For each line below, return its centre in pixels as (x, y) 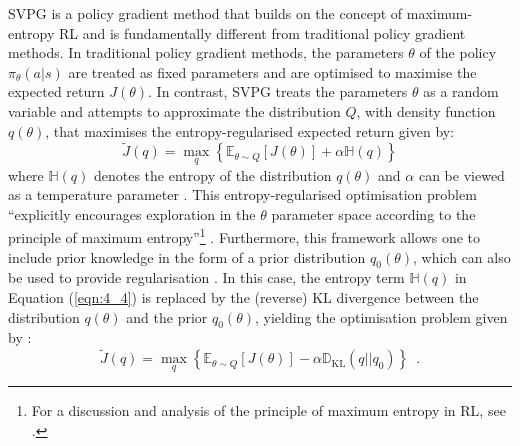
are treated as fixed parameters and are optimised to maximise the (272, 71)
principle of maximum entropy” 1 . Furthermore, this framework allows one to (244, 236)
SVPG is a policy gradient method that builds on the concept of (205, 13)
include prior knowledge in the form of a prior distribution (187, 256)
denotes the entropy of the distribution (212, 174)
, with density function (426, 110)
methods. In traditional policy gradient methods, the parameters (206, 52)
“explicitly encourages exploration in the (132, 213)
